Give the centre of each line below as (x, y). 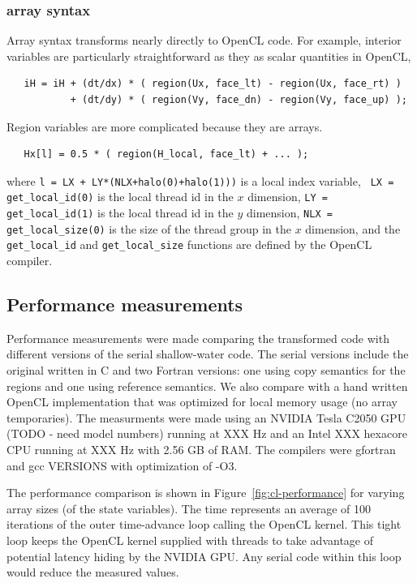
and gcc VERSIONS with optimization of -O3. (122, 465)
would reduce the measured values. (93, 572)
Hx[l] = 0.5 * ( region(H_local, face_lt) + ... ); (166, 154)
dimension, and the (353, 228)
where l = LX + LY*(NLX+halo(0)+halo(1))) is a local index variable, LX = (200, 180)
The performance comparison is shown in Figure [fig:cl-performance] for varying (206, 493)
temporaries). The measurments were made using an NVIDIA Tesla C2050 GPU (206, 417)
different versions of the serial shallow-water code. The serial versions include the (208, 354)
